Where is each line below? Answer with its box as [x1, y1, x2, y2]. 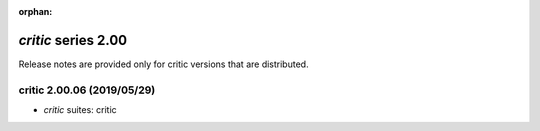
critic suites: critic [43, 104, 117, 116]
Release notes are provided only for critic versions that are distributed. [18, 58, 309, 70]
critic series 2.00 [18, 31, 128, 49]
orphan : [18, 6, 53, 17]
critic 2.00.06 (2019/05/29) [18, 83, 156, 97]
